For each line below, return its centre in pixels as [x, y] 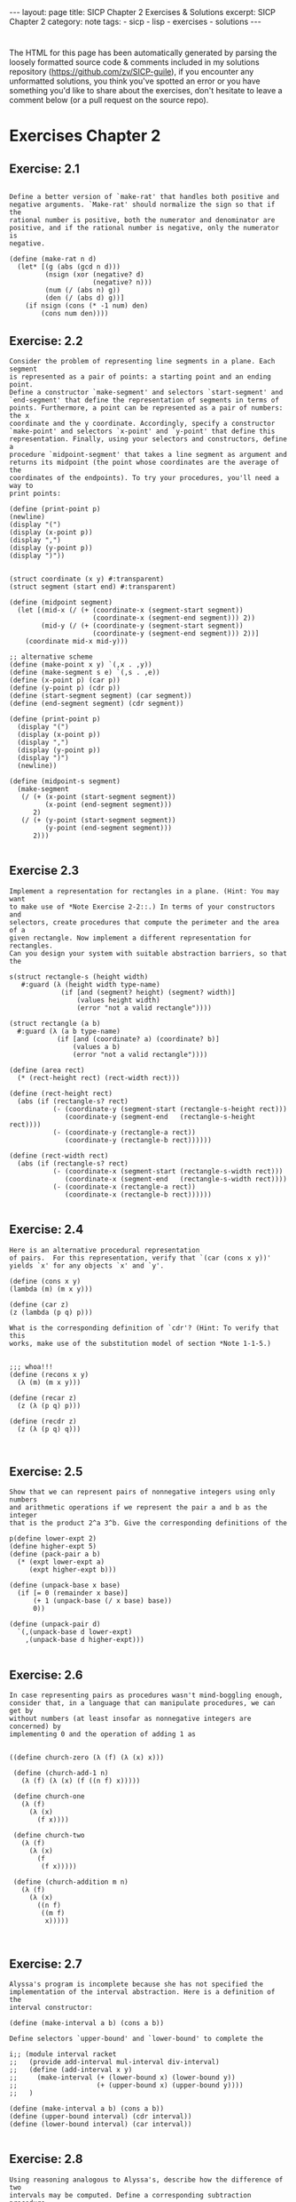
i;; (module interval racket [63, 2054]
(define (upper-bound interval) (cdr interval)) [101, 2117]
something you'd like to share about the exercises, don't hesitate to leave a [146, 91]
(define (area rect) [47, 1070]
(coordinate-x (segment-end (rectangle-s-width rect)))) [176, 1179]
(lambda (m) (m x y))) [51, 1289]
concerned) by [35, 1726]
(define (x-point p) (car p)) [65, 680]
